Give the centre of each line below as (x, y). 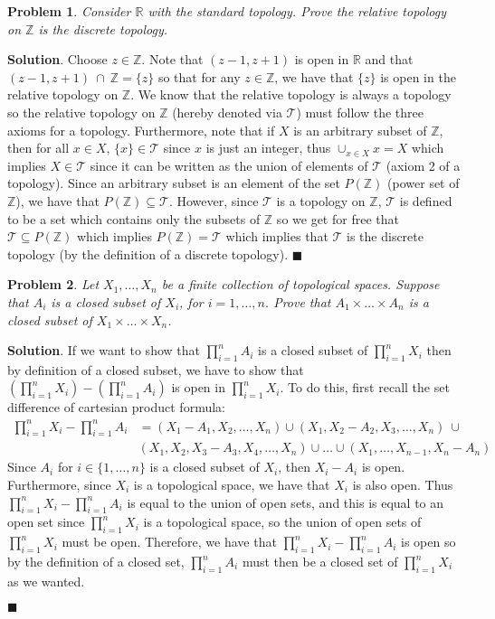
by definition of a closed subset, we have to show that (156, 369)
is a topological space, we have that (232, 485)
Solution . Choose (57, 59)
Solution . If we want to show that (104, 350)
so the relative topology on (81, 112)
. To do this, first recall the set (365, 387)
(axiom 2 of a (423, 165)
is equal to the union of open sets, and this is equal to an (286, 502)
